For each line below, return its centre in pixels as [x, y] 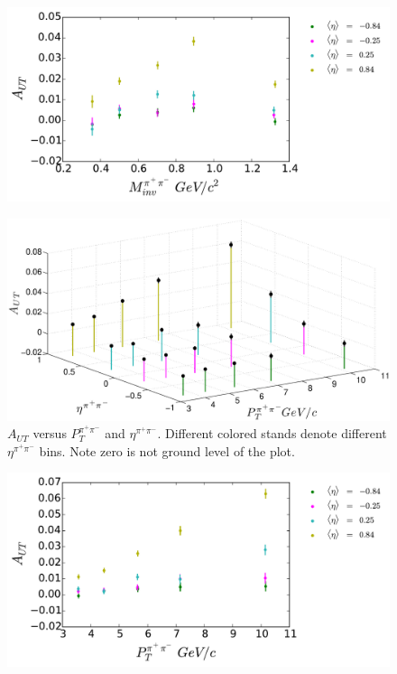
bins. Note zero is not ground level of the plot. [167, 450]
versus [50, 433]
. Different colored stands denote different [272, 433]
